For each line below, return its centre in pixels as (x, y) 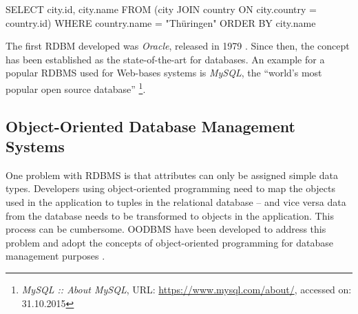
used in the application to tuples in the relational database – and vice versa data (176, 202)
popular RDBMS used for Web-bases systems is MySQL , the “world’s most (164, 73)
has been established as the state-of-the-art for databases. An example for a (165, 59)
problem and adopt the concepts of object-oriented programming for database (169, 242)
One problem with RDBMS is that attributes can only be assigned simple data (172, 175)
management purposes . (55, 256)
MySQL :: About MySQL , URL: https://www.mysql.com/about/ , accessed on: (187, 289)
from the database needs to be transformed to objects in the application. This (170, 215)
